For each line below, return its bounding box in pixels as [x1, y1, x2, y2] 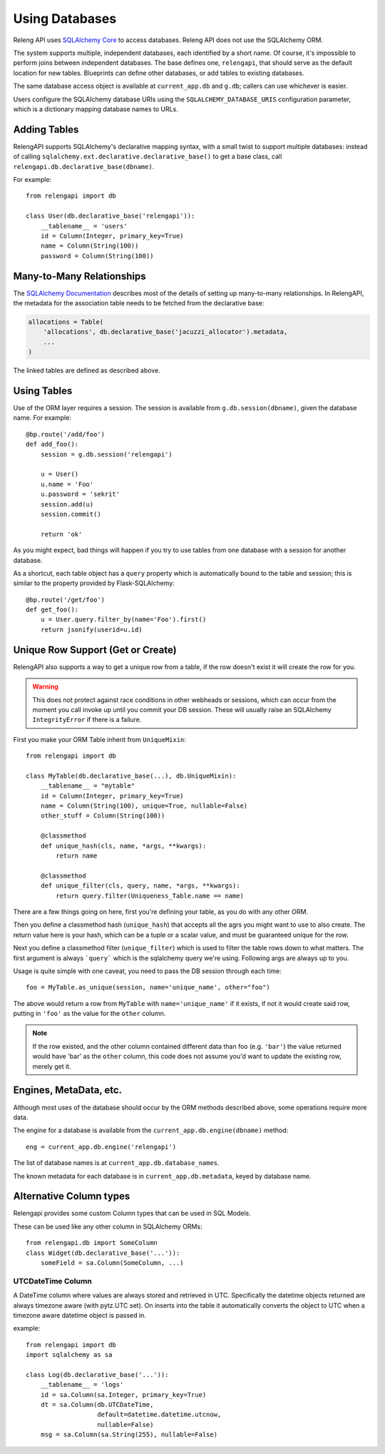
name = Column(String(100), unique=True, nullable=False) [40, 802, 248, 810]
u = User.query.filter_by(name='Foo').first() [40, 616, 207, 624]
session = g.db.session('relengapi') [40, 450, 173, 458]
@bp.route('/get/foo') [26, 596, 106, 604]
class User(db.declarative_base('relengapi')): [26, 212, 195, 220]
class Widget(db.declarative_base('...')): [26, 1249, 180, 1257]
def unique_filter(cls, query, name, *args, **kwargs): [40, 882, 240, 890]
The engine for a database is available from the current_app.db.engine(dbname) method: [13, 1126, 289, 1134]
